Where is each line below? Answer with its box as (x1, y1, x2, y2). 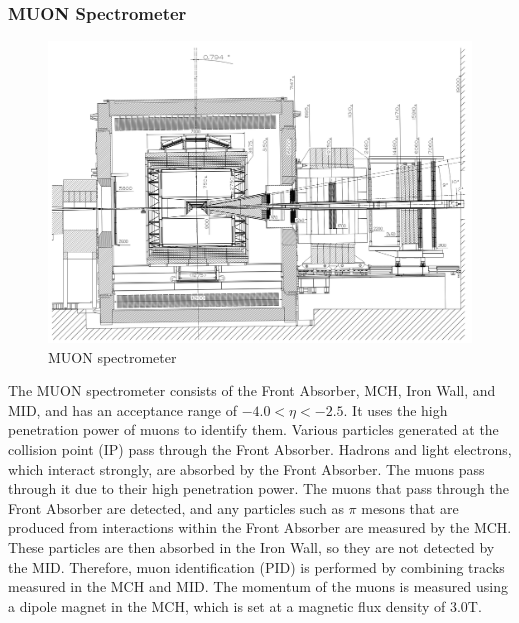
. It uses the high (343, 399, 448, 420)
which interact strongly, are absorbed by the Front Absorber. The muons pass (8, 458, 485, 479)
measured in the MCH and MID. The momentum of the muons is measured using (8, 576, 508, 597)
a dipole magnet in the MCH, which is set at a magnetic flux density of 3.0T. (8, 595, 482, 616)
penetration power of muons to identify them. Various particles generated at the (8, 419, 499, 440)
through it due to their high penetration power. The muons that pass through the (8, 478, 509, 499)
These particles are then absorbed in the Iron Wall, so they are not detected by (8, 537, 495, 557)
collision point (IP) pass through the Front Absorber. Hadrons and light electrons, (8, 439, 512, 460)
